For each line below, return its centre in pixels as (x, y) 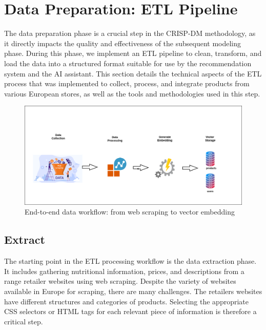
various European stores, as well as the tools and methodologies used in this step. (132, 93)
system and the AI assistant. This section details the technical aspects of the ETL (133, 73)
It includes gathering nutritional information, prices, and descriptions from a (124, 271)
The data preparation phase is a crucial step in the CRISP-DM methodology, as (130, 33)
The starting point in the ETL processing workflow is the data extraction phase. (130, 261)
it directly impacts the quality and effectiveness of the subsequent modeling (123, 43)
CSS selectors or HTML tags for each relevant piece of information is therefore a (130, 311)
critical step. (24, 321)
